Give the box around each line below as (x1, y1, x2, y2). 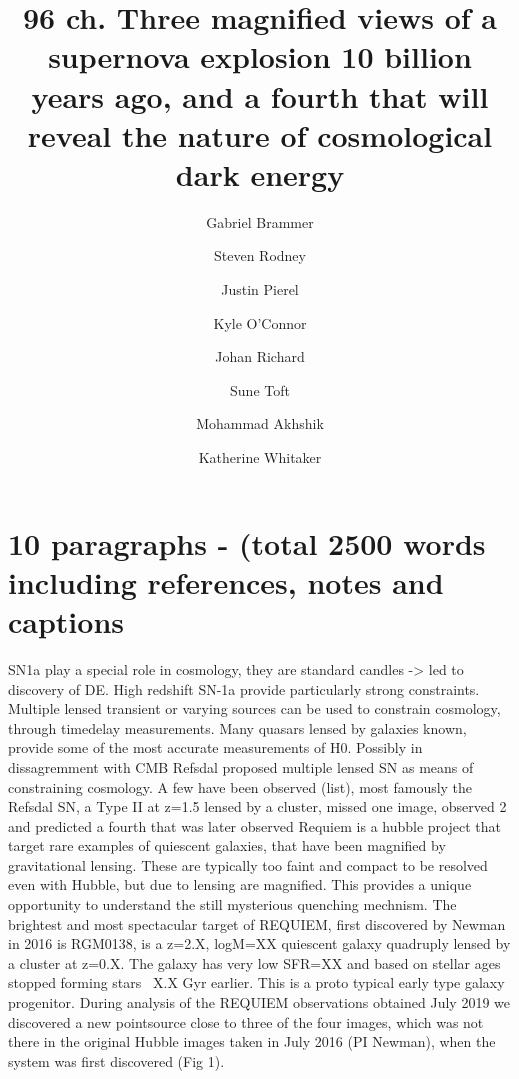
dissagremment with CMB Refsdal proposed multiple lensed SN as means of (8, 756, 474, 777)
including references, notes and (8, 561, 444, 602)
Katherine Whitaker (198, 447, 322, 468)
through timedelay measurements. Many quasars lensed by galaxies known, (8, 717, 467, 738)
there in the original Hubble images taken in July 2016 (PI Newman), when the (8, 1031, 496, 1052)
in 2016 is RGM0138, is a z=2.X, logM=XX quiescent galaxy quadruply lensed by (8, 933, 511, 954)
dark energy (175, 153, 345, 194)
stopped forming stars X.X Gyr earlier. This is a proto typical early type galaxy (8, 972, 505, 993)
